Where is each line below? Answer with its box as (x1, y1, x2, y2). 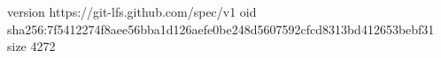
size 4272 (7, 37, 56, 55)
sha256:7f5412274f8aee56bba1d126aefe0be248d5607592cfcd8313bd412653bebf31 (7, 19, 435, 38)
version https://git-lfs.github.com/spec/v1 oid (7, 3, 257, 20)
